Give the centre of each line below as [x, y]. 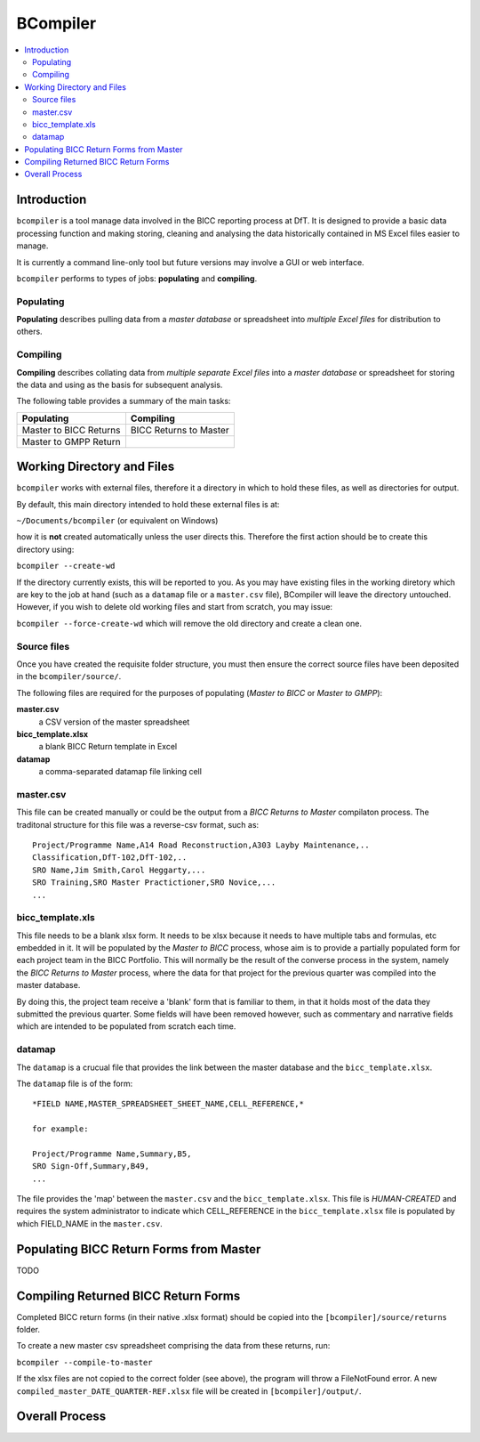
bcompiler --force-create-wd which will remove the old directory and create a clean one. [189, 623]
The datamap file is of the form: [75, 1083]
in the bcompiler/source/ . [69, 676]
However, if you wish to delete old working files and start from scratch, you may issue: [175, 607]
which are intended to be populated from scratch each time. [126, 1026]
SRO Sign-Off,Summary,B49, [91, 1167]
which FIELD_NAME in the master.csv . [90, 1223]
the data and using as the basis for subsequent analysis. [120, 385]
